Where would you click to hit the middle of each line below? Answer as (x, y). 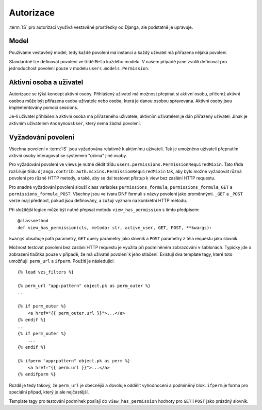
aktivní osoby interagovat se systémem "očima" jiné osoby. (68, 155)
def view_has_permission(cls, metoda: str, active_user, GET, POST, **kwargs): (115, 228)
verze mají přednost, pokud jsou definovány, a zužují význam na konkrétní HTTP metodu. (98, 201)
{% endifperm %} (37, 374)
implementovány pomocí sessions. (44, 107)
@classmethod (33, 221)
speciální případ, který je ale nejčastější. (49, 392)
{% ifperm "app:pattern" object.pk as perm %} (74, 361)
